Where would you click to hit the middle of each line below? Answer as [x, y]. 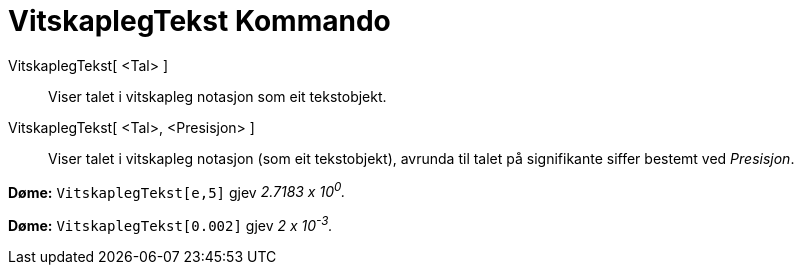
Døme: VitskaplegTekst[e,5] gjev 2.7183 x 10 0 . [177, 190]
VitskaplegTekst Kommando [199, 21]
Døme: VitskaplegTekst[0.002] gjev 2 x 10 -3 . [170, 224]
